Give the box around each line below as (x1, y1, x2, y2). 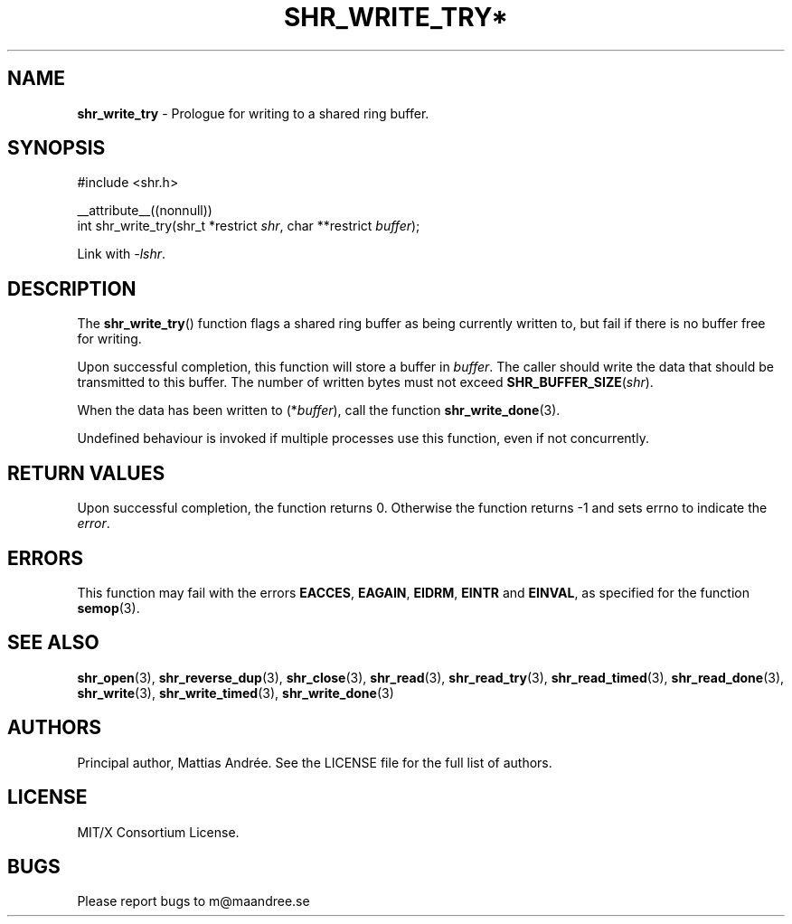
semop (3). (77, 599, 140, 616)
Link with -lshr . (77, 246, 166, 262)
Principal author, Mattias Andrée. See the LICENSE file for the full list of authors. (77, 754, 552, 770)
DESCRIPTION (7, 277, 137, 300)
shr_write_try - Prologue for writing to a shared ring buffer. (77, 105, 429, 121)
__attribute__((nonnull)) (77, 203, 212, 219)
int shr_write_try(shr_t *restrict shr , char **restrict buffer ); (77, 218, 420, 234)
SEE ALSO (7, 631, 99, 655)
